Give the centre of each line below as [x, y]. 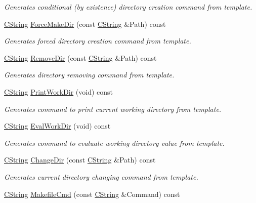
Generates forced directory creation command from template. [98, 41]
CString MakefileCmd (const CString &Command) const [92, 194]
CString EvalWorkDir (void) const [57, 126]
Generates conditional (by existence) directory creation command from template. [128, 7]
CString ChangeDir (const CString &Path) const [80, 160]
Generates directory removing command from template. [89, 75]
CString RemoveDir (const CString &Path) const [80, 57]
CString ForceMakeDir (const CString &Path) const [85, 24]
